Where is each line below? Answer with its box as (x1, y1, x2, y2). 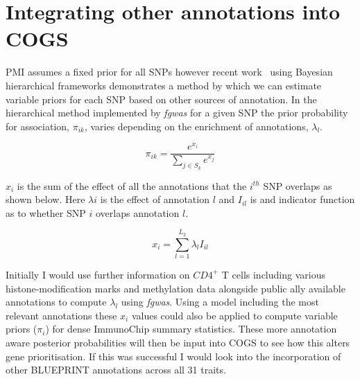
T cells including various (221, 267, 325, 281)
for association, (6, 118, 69, 133)
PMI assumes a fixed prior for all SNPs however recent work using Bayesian (6, 64, 333, 79)
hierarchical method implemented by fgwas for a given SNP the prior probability (6, 105, 348, 120)
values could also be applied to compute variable (131, 308, 338, 322)
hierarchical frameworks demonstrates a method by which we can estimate (6, 78, 322, 92)
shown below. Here (6, 192, 85, 206)
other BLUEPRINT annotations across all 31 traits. (6, 362, 226, 377)
